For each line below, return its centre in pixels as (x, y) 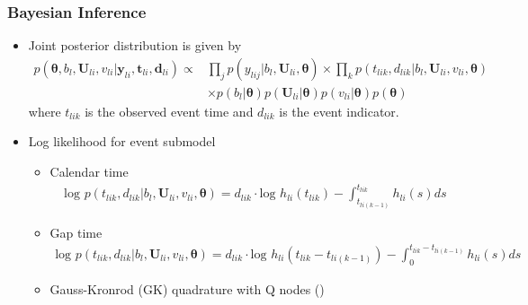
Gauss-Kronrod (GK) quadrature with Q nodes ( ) (187, 288)
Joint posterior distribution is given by (135, 45)
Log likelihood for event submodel (122, 141)
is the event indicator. (339, 111)
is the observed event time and (169, 111)
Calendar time (89, 172)
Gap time (76, 232)
